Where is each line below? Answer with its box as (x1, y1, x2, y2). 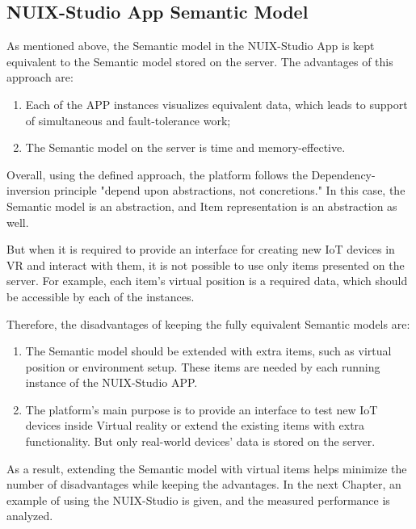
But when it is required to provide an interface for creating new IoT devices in (6, 241, 395, 258)
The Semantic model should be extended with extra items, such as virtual (25, 342, 392, 359)
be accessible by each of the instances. (6, 288, 195, 304)
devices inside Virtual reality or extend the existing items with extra (25, 417, 365, 434)
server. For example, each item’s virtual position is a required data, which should (6, 272, 408, 289)
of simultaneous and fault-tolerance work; (25, 111, 231, 128)
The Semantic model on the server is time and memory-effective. (25, 139, 346, 156)
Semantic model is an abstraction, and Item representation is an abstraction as (6, 197, 397, 214)
